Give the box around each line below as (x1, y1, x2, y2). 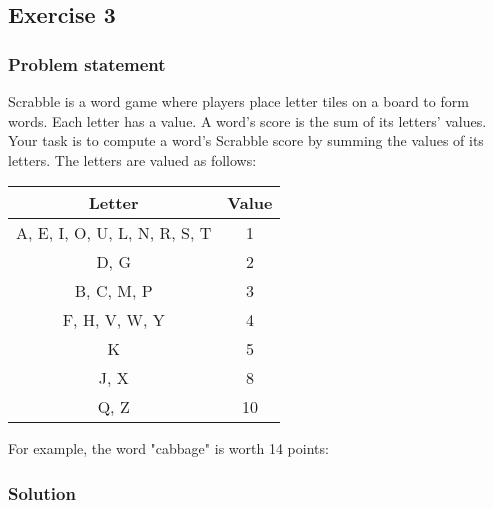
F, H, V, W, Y (62, 308, 165, 332)
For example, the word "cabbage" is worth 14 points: (8, 438, 329, 459)
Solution (8, 480, 76, 505)
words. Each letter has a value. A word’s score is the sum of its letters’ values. (8, 110, 487, 131)
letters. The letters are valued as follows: (8, 149, 257, 170)
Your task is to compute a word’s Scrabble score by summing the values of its (8, 130, 484, 151)
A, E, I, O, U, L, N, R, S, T (16, 221, 212, 245)
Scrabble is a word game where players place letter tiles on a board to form (8, 91, 469, 111)
